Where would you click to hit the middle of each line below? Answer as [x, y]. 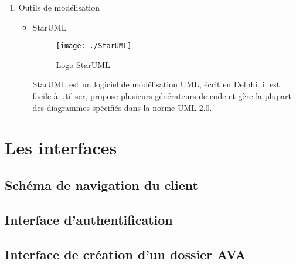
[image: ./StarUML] [94, 46]
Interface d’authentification [89, 219]
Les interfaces [61, 148]
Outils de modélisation [59, 7]
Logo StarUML [83, 64]
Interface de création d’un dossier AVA [125, 254]
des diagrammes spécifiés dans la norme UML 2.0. [122, 107]
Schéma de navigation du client [101, 185]
